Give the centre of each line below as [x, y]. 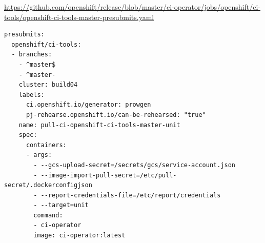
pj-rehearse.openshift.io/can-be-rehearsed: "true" [116, 115]
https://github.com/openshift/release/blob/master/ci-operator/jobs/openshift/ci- [132, 7]
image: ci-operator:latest [79, 236]
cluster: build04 [48, 85]
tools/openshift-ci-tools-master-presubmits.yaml [79, 17]
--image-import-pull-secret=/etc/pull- [109, 175]
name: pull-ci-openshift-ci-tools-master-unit [99, 125]
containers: [46, 145]
